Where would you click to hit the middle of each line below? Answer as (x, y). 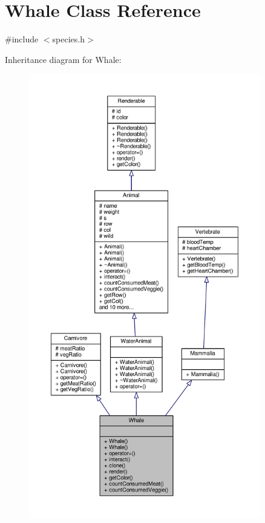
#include (22, 39)
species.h (68, 39)
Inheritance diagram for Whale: (63, 59)
